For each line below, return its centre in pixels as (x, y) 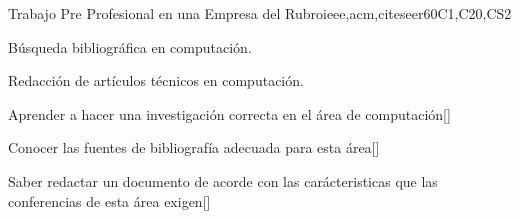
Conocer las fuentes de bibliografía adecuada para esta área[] (194, 147)
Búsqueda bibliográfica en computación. (130, 46)
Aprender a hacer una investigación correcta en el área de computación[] (229, 113)
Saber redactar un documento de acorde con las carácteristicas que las (223, 180)
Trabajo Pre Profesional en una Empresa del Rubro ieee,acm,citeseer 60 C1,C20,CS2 (260, 13)
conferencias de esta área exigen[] (109, 200)
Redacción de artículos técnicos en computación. (156, 80)
